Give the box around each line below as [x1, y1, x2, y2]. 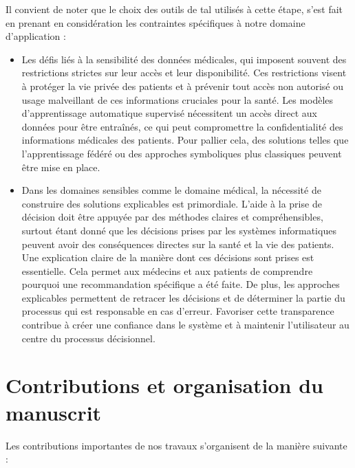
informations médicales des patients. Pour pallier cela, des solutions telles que [21, 133, 349, 147]
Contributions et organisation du [6, 371, 324, 399]
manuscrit [6, 398, 102, 426]
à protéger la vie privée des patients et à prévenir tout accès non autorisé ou [21, 78, 343, 93]
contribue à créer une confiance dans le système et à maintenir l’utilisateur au [21, 317, 349, 332]
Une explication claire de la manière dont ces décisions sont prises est [21, 250, 314, 265]
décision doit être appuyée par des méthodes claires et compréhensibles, [21, 210, 323, 224]
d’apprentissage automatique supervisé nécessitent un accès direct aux [21, 106, 317, 120]
